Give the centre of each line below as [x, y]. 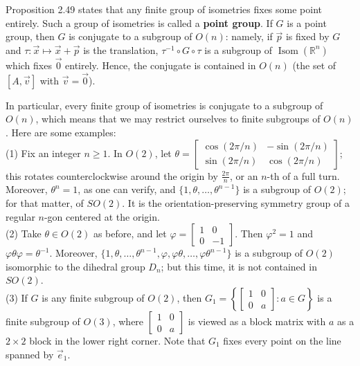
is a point [307, 22]
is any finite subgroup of [93, 297]
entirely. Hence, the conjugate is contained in [161, 65]
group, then [30, 36]
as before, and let [130, 234]
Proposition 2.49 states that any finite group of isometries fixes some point [164, 9]
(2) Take [24, 234]
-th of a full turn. [303, 175]
